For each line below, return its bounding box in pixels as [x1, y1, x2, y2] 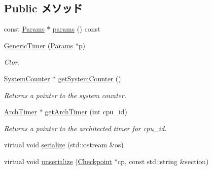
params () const [52, 24, 101, 34]
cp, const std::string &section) [117, 156, 209, 166]
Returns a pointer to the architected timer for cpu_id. [4, 123, 167, 133]
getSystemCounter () [58, 73, 121, 83]
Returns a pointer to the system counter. [4, 90, 126, 100]
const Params [4, 24, 45, 34]
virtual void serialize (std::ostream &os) [4, 139, 124, 150]
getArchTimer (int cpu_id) [45, 106, 127, 117]
